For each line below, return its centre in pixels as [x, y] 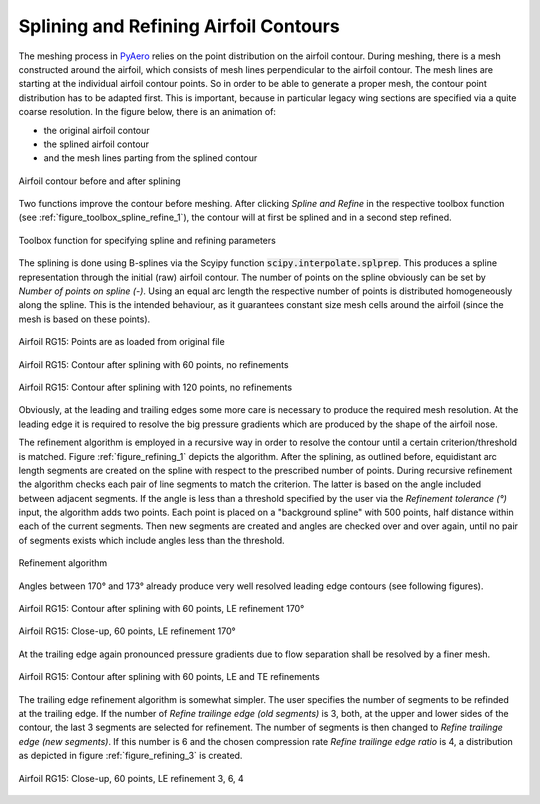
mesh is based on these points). [84, 319]
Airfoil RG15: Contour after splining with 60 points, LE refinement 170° [161, 609]
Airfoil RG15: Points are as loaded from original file [121, 342]
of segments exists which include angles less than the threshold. [151, 540]
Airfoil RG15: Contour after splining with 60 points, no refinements [153, 364]
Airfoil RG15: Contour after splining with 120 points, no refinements [155, 387]
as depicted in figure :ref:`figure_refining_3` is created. [130, 756]
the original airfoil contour [96, 130]
